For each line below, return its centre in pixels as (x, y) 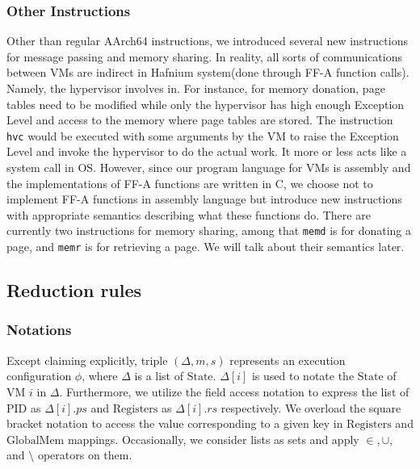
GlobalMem (36, 440)
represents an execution (288, 360)
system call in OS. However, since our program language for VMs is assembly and (209, 167)
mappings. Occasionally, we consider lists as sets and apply (213, 439)
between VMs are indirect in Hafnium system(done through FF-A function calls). (208, 72)
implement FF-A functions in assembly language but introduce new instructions (204, 199)
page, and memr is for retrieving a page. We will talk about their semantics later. (206, 247)
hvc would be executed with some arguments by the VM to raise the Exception (203, 135)
